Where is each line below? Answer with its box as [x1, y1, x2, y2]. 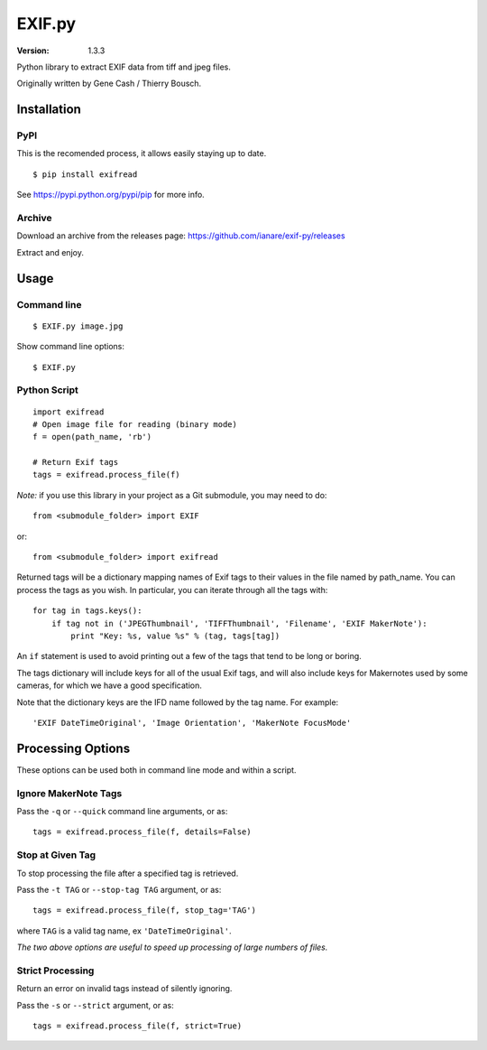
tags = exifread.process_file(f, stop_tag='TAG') [32, 906, 257, 915]
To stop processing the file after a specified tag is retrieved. [16, 868, 239, 878]
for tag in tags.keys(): [32, 606, 142, 616]
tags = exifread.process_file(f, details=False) [32, 827, 252, 837]
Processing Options [16, 740, 131, 756]
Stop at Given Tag [16, 849, 96, 861]
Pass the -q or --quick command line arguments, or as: [16, 805, 228, 816]
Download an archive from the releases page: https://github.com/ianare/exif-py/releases [16, 230, 346, 241]
